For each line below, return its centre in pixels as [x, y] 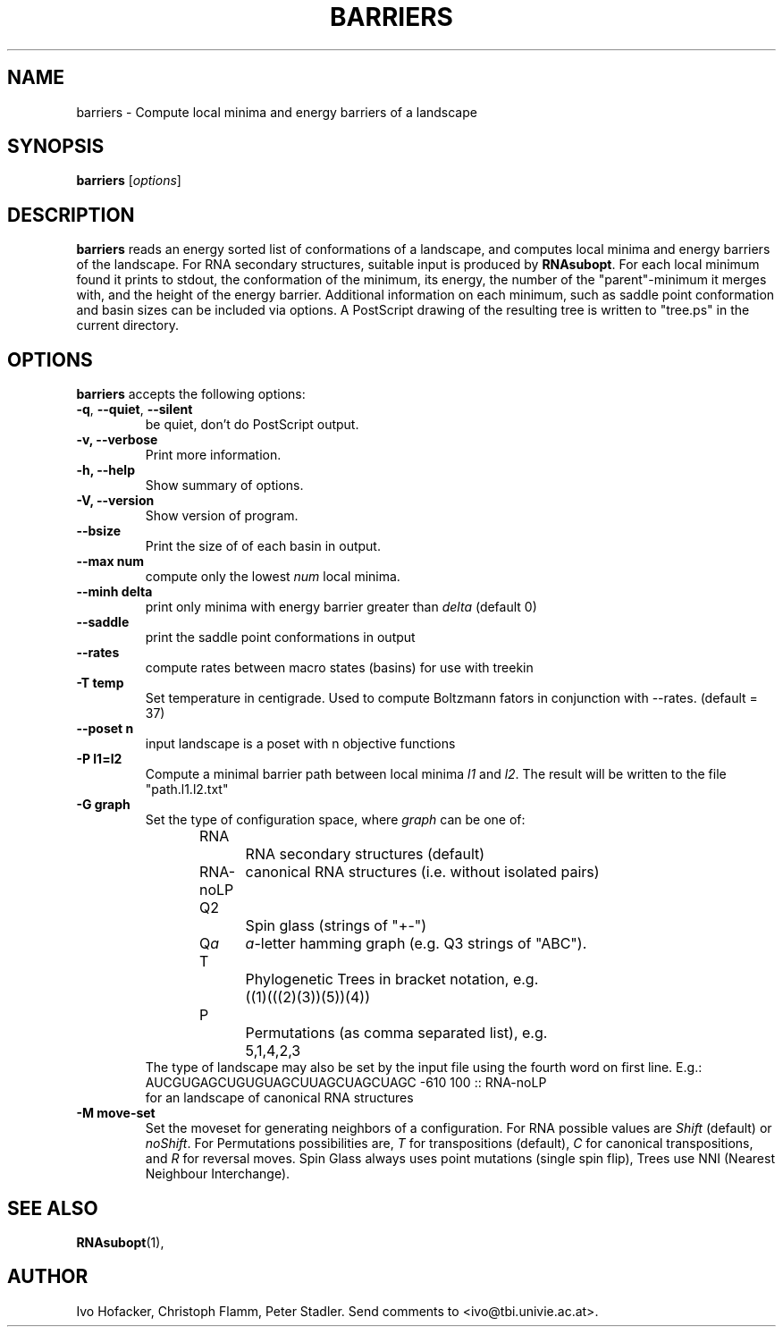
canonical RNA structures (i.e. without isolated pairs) [422, 872]
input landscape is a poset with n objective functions [300, 744]
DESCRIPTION [71, 215]
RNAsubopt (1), [120, 1242]
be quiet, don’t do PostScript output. [252, 425]
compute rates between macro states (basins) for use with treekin [339, 668]
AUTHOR [48, 1277]
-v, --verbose [117, 440]
